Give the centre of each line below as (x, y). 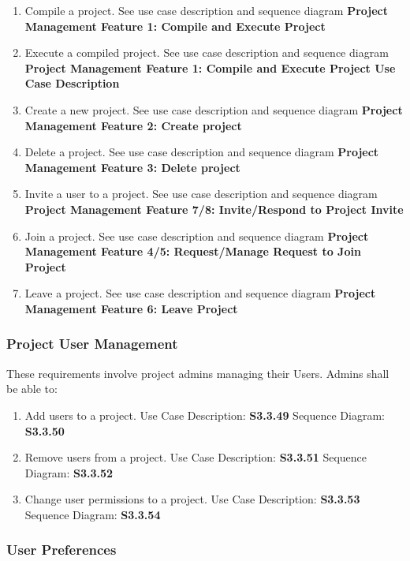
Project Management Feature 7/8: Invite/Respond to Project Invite (214, 209)
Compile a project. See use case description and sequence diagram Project (206, 10)
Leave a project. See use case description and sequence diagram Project (200, 293)
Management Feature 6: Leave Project (131, 308)
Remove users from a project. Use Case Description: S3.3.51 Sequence (196, 457)
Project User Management (92, 344)
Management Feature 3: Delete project (132, 167)
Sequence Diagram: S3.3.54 (93, 514)
